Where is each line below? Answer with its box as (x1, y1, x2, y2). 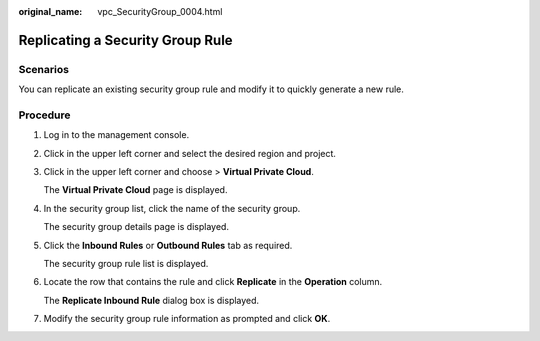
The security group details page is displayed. (43, 221, 230, 233)
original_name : (18, 6, 83, 17)
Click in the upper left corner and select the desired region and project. (43, 147, 337, 159)
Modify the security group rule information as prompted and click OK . (43, 313, 331, 325)
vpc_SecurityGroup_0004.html (97, 6, 223, 17)
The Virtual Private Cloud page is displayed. (43, 184, 228, 196)
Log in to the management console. (43, 129, 190, 141)
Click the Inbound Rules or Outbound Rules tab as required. (43, 239, 293, 251)
